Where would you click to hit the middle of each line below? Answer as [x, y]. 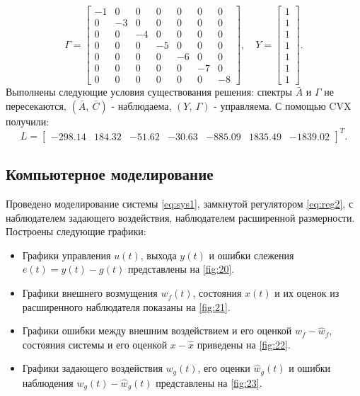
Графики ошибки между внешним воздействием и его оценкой [157, 330]
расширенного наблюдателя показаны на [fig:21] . [126, 306]
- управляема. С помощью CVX [283, 105]
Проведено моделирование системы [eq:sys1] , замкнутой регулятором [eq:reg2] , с [180, 204]
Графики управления [66, 255]
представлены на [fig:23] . [209, 382]
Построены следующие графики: [76, 231]
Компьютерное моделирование [110, 174]
